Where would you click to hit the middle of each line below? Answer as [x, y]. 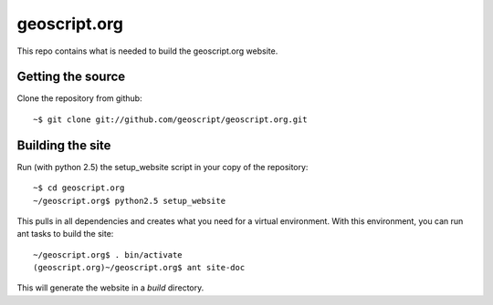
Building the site [64, 145]
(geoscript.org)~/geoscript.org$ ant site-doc [139, 268]
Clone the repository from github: [79, 98]
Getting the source [71, 77]
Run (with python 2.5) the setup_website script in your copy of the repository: [163, 167]
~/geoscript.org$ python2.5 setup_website [130, 201]
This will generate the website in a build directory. [110, 288]
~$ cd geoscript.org [79, 188]
